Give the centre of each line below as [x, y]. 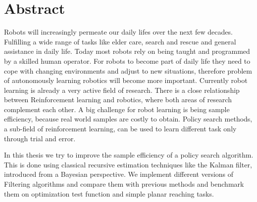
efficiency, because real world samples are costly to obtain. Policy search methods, [128, 119]
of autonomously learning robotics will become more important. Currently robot [126, 80]
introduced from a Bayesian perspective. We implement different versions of [119, 174]
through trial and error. [40, 138]
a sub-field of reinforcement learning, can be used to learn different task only [120, 129]
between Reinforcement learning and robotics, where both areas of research [118, 100]
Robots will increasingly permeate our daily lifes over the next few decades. [118, 32]
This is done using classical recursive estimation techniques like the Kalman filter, [128, 164]
